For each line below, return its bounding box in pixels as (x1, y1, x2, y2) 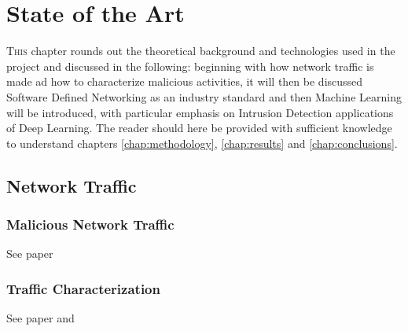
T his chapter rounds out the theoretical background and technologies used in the (6, 42, 395, 59)
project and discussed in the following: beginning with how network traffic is (6, 57, 374, 74)
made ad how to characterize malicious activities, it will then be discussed (6, 73, 363, 90)
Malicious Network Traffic (6, 214, 175, 234)
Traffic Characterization (6, 278, 160, 298)
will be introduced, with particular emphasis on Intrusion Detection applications (6, 104, 394, 120)
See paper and (6, 310, 75, 326)
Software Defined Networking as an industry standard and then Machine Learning (6, 88, 402, 105)
